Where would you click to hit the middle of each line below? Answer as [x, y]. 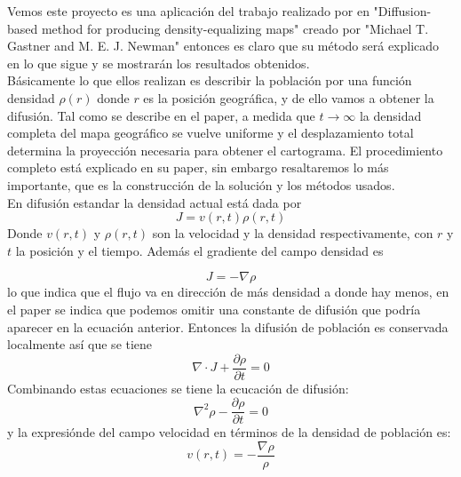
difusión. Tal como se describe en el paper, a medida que [161, 115]
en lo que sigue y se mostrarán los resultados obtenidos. [159, 63]
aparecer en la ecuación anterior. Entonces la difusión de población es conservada [228, 326]
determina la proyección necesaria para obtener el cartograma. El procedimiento [225, 150]
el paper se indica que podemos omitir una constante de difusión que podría [214, 309]
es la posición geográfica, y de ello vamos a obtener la [289, 97]
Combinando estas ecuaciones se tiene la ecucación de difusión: [178, 388]
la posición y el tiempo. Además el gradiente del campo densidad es [199, 250]
